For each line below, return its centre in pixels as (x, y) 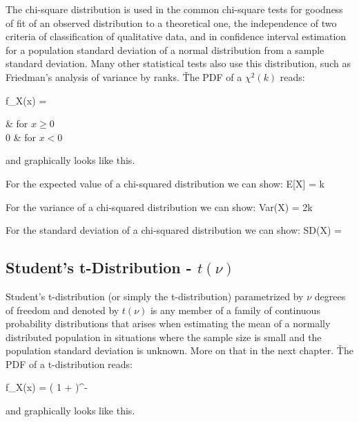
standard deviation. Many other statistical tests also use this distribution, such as (178, 63)
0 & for (21, 137)
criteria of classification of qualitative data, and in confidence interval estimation (176, 36)
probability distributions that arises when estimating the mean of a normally (168, 323)
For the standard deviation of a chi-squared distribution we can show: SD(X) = (174, 230)
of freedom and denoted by (62, 310)
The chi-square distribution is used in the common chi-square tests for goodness (174, 9)
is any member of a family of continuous (235, 310)
